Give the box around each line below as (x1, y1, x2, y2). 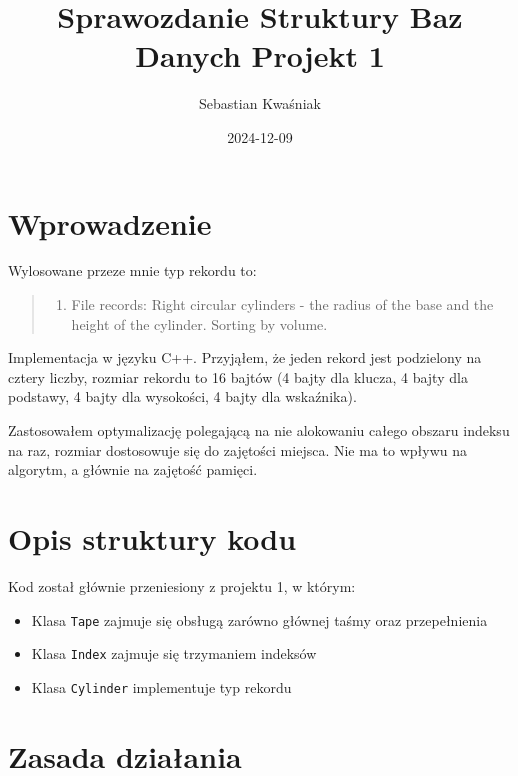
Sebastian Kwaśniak (199, 93, 321, 114)
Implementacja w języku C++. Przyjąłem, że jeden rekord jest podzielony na (8, 347, 482, 368)
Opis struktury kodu (8, 517, 297, 558)
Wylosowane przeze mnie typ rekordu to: (8, 260, 257, 281)
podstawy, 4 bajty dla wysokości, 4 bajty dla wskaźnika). (8, 386, 357, 407)
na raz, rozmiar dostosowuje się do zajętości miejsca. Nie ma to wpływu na (8, 439, 467, 460)
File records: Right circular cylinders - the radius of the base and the (71, 294, 494, 315)
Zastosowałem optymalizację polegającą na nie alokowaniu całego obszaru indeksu (8, 420, 510, 440)
